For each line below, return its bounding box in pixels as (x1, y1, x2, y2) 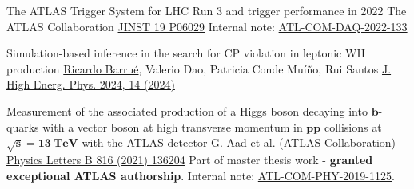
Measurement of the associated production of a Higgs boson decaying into (6, 102, 368, 119)
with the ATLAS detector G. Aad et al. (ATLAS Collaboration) (82, 134, 396, 151)
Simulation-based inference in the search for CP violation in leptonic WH (6, 45, 365, 61)
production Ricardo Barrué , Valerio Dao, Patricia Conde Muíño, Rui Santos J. (6, 60, 392, 77)
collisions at (324, 118, 382, 135)
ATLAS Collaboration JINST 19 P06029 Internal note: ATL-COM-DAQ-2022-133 (6, 18, 408, 34)
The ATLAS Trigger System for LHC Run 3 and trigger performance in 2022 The (6, 2, 407, 18)
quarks (6, 118, 39, 135)
